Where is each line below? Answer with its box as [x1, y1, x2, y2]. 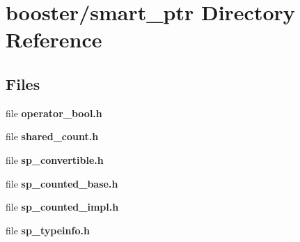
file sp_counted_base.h [6, 176, 118, 190]
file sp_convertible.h [6, 152, 104, 167]
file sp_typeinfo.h [6, 222, 90, 237]
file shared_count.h [6, 129, 99, 144]
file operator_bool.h [6, 105, 102, 120]
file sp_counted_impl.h [6, 199, 119, 214]
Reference [6, 25, 102, 54]
